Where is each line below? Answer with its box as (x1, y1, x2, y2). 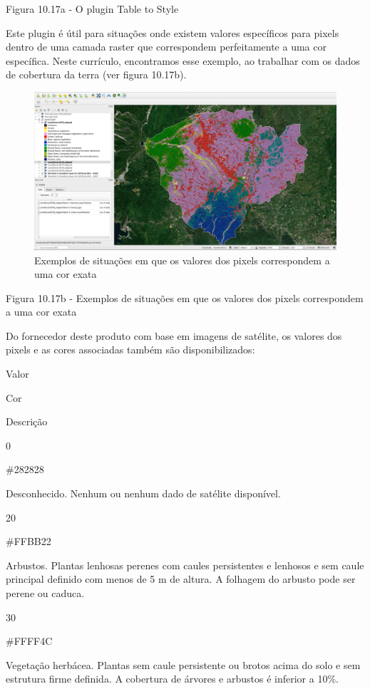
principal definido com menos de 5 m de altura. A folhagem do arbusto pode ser (6, 571, 356, 586)
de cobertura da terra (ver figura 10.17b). (6, 67, 187, 82)
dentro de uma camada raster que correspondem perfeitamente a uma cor (6, 39, 327, 54)
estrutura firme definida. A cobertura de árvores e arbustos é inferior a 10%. (6, 671, 339, 686)
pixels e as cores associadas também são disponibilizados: (6, 342, 255, 357)
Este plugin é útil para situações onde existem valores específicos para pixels (6, 25, 339, 40)
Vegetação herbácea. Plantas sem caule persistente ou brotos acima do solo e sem (6, 657, 361, 672)
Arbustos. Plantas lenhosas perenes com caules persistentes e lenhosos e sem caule (6, 557, 364, 572)
